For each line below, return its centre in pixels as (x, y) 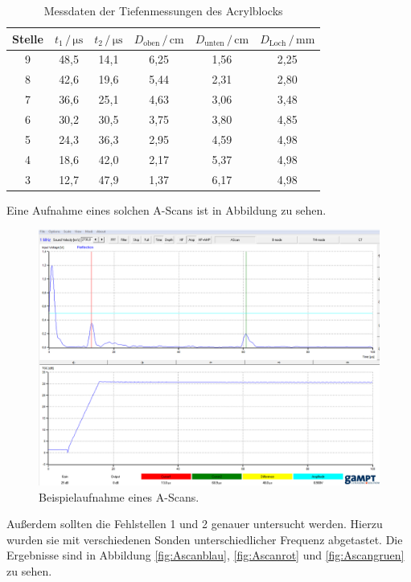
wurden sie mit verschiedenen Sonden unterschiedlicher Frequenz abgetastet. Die (205, 539)
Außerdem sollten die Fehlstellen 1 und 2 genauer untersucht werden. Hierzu (195, 524)
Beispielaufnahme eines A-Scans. (119, 496)
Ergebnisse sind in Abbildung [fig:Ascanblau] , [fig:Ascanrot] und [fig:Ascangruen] (205, 555)
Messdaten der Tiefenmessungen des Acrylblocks (163, 10)
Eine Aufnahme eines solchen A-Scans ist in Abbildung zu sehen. (166, 209)
